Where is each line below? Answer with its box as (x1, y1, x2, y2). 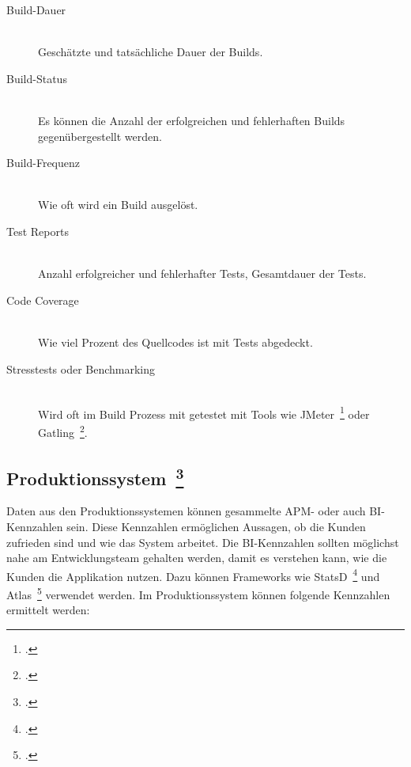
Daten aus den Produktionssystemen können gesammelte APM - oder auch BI (6, 503, 382, 519)
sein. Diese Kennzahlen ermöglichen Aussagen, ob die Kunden (66, 518, 366, 534)
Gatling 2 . (38, 421, 88, 440)
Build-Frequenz (6, 154, 81, 171)
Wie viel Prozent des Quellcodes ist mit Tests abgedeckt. (38, 333, 313, 350)
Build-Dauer (6, 2, 66, 17)
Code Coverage (6, 291, 79, 308)
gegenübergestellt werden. (38, 127, 162, 144)
